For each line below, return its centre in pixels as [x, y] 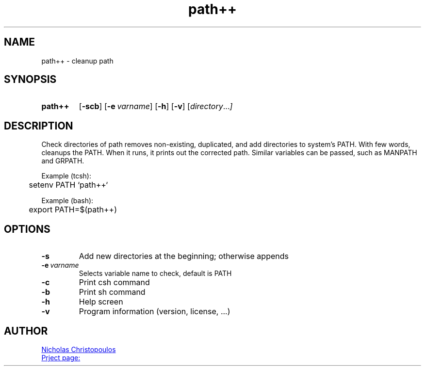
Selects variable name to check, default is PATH [155, 273]
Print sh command [112, 292]
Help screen [101, 302]
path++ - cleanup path [77, 61]
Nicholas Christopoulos [79, 349]
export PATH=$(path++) [73, 210]
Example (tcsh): [66, 176]
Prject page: [61, 357]
